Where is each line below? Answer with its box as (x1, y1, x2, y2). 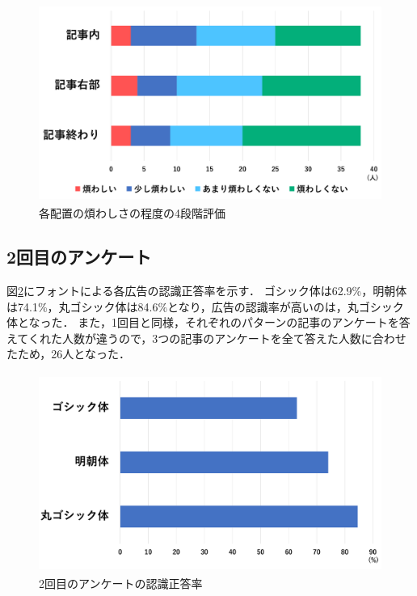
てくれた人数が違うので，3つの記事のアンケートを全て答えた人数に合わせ (17, 329, 406, 346)
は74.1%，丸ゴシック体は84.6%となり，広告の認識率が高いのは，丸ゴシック (6, 298, 404, 315)
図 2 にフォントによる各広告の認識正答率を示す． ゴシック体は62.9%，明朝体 (6, 282, 407, 299)
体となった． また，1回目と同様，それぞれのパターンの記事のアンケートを (6, 314, 399, 331)
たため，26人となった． (6, 345, 130, 362)
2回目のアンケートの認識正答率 (39, 575, 203, 592)
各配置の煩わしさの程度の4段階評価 (39, 205, 225, 222)
